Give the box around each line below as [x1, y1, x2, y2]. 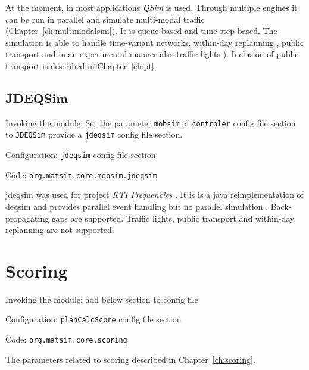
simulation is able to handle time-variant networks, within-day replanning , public [5, 36, 304, 48]
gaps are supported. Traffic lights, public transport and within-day [51, 212, 295, 224]
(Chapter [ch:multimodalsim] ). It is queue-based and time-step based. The [5, 24, 277, 37]
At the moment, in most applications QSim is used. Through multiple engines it [5, 1, 298, 13]
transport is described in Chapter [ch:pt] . [5, 59, 157, 71]
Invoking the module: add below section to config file [5, 293, 198, 305]
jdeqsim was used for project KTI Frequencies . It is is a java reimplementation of [5, 188, 304, 201]
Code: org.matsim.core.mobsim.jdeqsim [5, 168, 157, 181]
